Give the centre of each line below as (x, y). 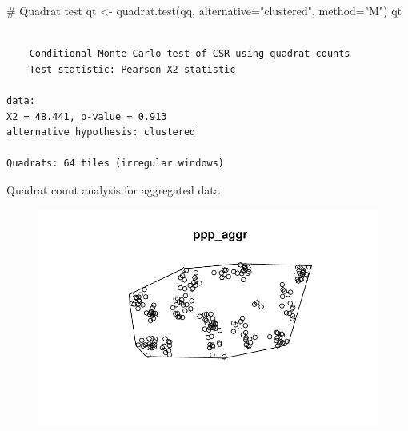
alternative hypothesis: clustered (101, 132)
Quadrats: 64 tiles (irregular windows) (116, 164)
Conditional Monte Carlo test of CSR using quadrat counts (190, 54)
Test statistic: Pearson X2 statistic (132, 69)
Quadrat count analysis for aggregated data (113, 189)
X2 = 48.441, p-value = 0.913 (87, 116)
